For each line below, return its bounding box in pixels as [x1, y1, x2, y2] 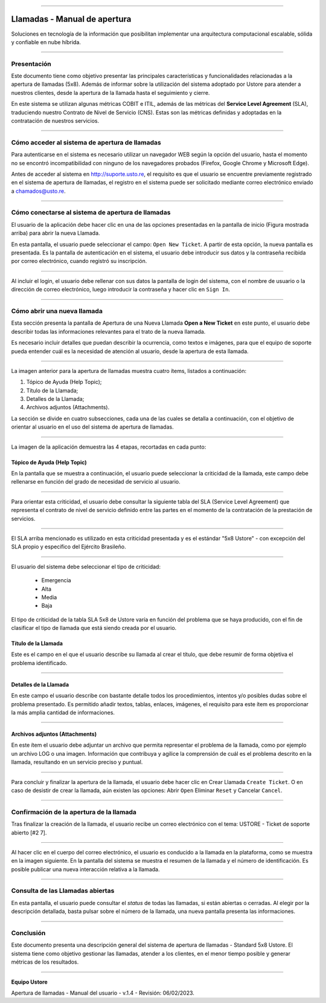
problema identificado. [11, 659, 68, 666]
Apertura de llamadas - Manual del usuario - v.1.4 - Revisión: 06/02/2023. [11, 989, 194, 996]
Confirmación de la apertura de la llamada [11, 808, 137, 816]
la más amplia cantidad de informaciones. [11, 709, 115, 716]
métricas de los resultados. [11, 958, 79, 966]
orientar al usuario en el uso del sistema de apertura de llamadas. [11, 423, 174, 430]
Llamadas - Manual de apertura [11, 14, 132, 24]
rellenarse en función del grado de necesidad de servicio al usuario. [11, 478, 181, 485]
